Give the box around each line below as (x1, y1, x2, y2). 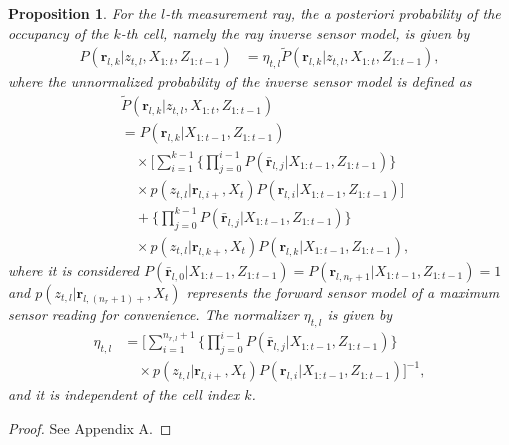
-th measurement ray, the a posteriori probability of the (165, 3, 501, 23)
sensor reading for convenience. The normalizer (8, 303, 299, 324)
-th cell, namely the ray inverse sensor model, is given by (120, 22, 470, 43)
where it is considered (8, 259, 139, 280)
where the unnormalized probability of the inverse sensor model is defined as (8, 71, 472, 92)
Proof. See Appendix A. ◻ (8, 418, 172, 439)
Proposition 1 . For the (8, 3, 157, 23)
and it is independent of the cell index (8, 384, 240, 405)
